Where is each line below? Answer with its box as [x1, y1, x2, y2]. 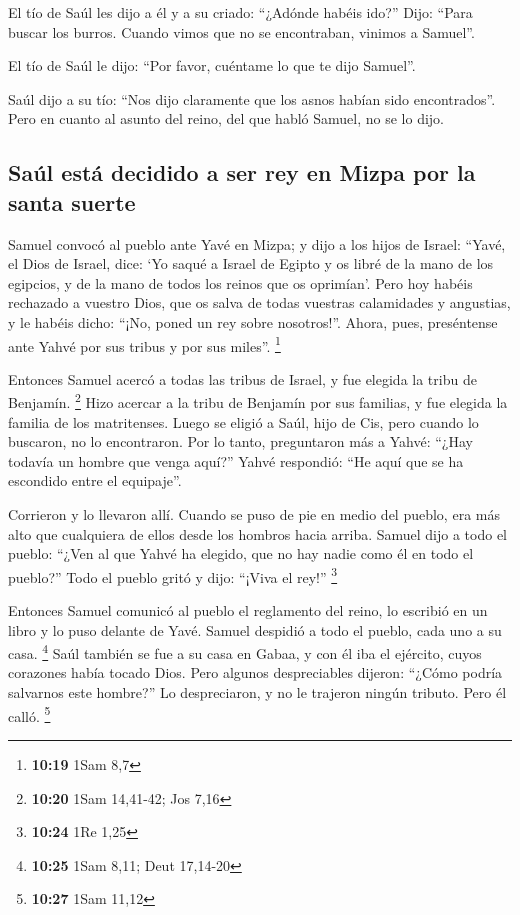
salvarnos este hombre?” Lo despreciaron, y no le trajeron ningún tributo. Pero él [8, 682, 507, 703]
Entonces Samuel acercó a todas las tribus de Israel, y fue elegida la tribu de [8, 368, 477, 389]
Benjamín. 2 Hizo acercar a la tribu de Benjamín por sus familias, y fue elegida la [8, 389, 508, 413]
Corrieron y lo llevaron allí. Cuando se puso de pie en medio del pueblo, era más [8, 504, 500, 524]
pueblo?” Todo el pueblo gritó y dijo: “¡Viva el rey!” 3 [8, 563, 338, 587]
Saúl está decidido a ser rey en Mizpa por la [8, 157, 476, 188]
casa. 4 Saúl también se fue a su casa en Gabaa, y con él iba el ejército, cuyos [8, 640, 482, 663]
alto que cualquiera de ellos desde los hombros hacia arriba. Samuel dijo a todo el [8, 523, 508, 544]
